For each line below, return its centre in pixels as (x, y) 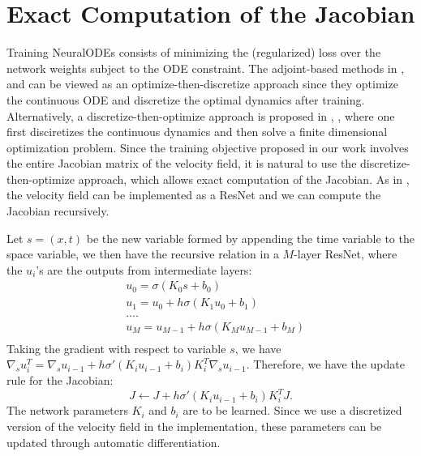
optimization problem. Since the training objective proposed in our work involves (208, 147)
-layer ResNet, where (346, 254)
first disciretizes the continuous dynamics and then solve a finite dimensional (197, 132)
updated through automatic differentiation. (114, 442)
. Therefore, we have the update (325, 364)
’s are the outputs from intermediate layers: (144, 269)
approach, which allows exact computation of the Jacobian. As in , (244, 179)
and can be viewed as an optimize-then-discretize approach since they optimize (202, 84)
